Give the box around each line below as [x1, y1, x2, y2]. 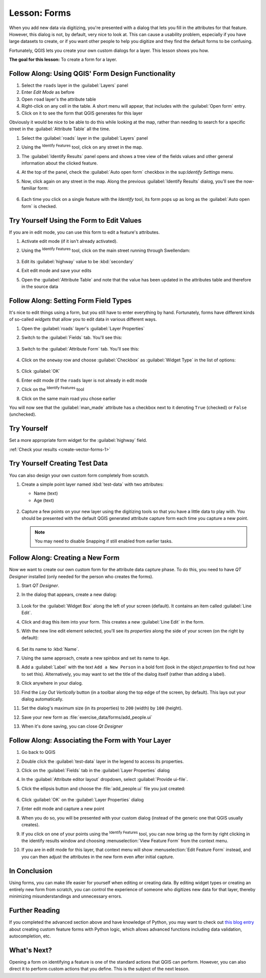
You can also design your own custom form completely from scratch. [9, 472, 150, 478]
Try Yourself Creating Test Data [9, 459, 108, 468]
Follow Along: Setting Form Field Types [9, 296, 132, 305]
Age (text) [33, 497, 54, 503]
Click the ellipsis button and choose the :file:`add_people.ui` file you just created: [21, 785, 186, 791]
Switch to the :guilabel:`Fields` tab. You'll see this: [21, 335, 123, 341]
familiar [21, 185, 37, 191]
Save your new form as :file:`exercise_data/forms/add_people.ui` [21, 714, 153, 720]
